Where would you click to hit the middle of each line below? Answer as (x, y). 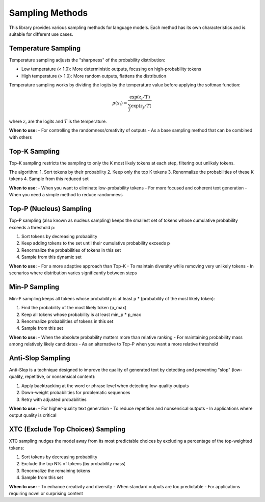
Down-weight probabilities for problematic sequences (76, 393)
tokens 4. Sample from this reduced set (49, 179)
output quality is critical (33, 415)
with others (20, 137)
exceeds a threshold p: (32, 227)
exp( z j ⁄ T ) (141, 106)
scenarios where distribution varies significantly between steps (73, 273)
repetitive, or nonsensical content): (60, 377)
